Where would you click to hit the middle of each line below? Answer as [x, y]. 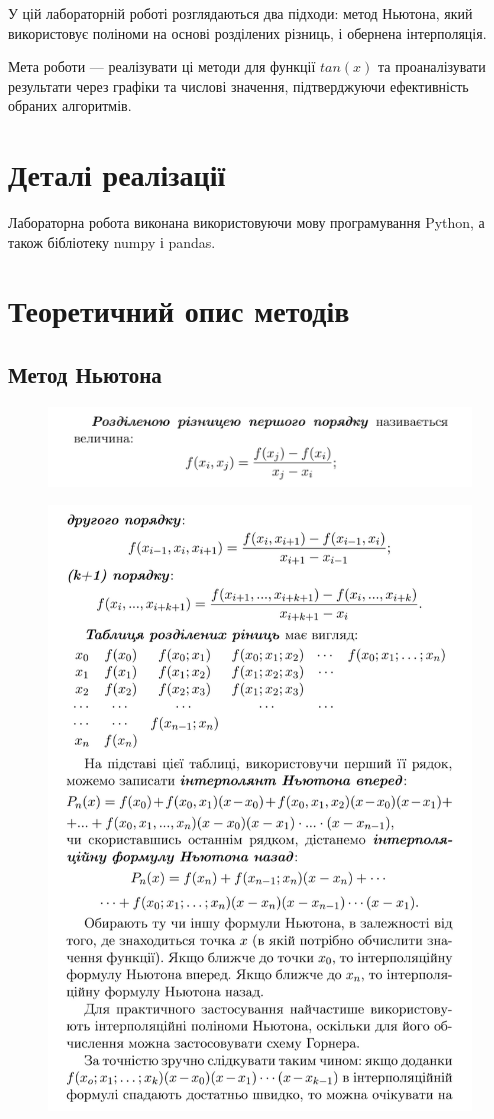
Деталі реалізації [117, 174]
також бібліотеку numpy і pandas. [112, 241]
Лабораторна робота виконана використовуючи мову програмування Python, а [246, 222]
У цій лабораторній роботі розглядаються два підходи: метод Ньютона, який [240, 13]
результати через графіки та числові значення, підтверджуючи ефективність [238, 85]
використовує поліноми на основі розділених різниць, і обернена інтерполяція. [247, 32]
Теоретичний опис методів [179, 310]
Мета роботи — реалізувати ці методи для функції [162, 66]
